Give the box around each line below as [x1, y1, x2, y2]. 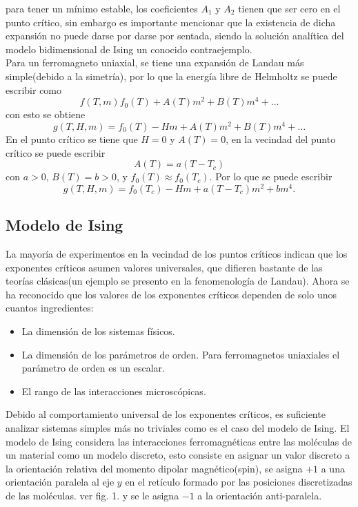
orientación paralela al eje [6, 475, 115, 489]
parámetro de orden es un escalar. [21, 361, 165, 375]
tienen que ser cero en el [238, 1, 341, 15]
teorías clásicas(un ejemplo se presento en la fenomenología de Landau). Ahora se [6, 274, 350, 288]
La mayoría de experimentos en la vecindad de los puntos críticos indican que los [6, 246, 348, 260]
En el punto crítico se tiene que [6, 131, 138, 146]
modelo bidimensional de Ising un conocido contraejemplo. [6, 41, 252, 56]
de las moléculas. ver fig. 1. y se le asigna [6, 488, 179, 502]
